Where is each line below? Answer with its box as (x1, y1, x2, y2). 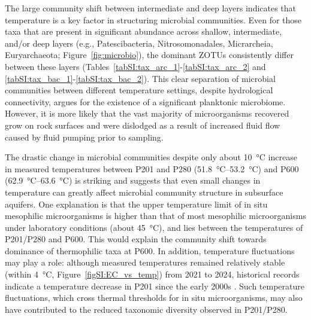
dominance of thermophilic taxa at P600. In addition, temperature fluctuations (5, 244, 295, 257)
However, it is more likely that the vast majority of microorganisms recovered (5, 107, 289, 120)
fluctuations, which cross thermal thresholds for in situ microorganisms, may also (5, 291, 303, 304)
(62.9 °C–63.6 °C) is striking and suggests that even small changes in (5, 174, 261, 187)
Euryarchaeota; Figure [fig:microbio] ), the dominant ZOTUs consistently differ (5, 48, 294, 61)
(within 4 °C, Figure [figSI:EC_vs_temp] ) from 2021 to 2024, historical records (5, 268, 300, 281)
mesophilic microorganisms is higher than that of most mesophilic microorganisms (5, 209, 306, 222)
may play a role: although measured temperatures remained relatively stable (5, 256, 285, 269)
